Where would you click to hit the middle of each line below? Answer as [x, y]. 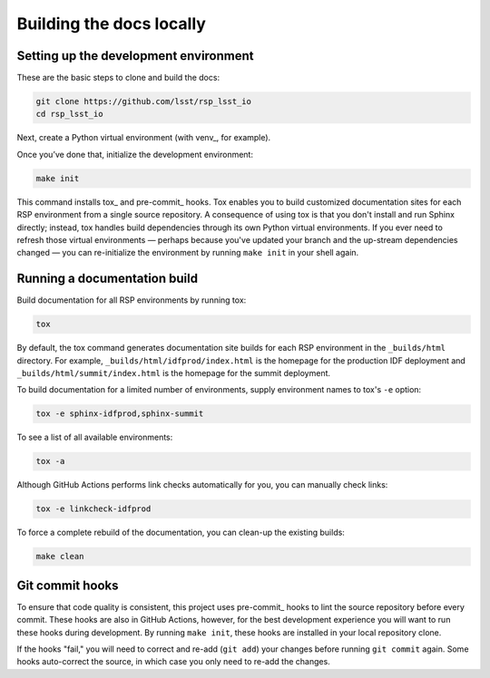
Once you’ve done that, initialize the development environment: [135, 154]
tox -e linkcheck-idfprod [93, 509]
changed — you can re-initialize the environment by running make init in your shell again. [188, 253]
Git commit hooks [68, 585]
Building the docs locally [111, 24]
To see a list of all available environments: [95, 437]
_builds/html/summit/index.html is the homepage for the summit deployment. [174, 373]
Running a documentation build [108, 279]
